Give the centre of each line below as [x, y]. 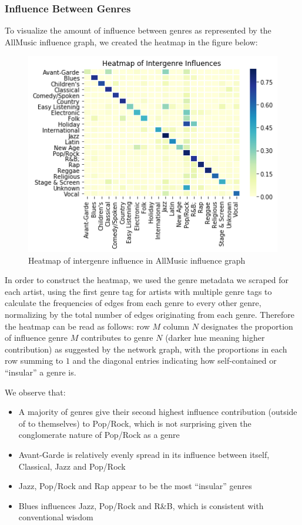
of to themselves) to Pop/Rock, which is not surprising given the [135, 423]
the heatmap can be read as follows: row [77, 326]
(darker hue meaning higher [215, 338]
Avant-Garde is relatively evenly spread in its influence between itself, [144, 454]
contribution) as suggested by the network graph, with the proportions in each [146, 349]
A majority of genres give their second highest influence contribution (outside [158, 412]
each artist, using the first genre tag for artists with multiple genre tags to [138, 291]
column [176, 326]
